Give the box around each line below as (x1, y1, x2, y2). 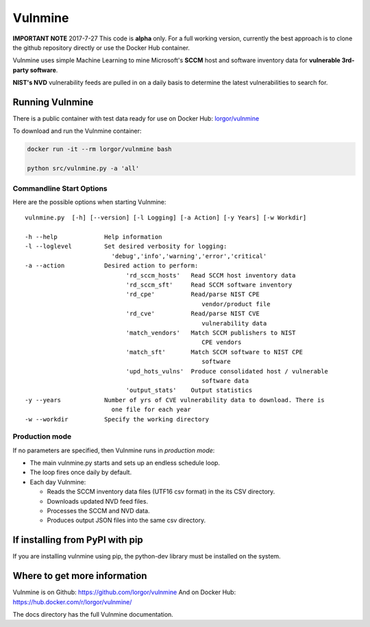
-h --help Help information (25, 233, 162, 241)
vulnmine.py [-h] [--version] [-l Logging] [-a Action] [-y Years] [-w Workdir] (25, 214, 307, 222)
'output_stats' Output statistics (125, 386, 253, 394)
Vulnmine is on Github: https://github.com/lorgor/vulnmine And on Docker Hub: (12, 588, 236, 596)
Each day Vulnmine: (29, 478, 86, 486)
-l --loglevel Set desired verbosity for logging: (25, 243, 227, 250)
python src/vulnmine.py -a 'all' (27, 164, 140, 173)
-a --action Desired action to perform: (25, 262, 199, 270)
